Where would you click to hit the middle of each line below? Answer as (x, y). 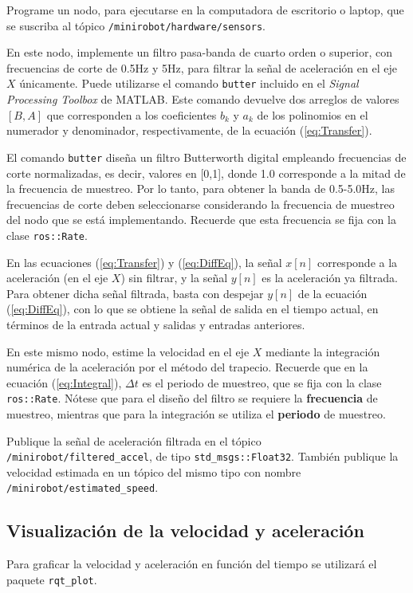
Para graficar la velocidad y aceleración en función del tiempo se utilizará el (192, 564)
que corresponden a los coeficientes (132, 114)
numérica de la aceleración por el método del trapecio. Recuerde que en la (187, 367)
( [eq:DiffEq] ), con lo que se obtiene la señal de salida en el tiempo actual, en (193, 309)
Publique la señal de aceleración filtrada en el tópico (134, 440)
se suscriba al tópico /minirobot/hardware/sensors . (136, 25)
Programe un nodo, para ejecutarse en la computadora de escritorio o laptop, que (205, 10)
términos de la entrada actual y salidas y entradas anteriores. (156, 324)
